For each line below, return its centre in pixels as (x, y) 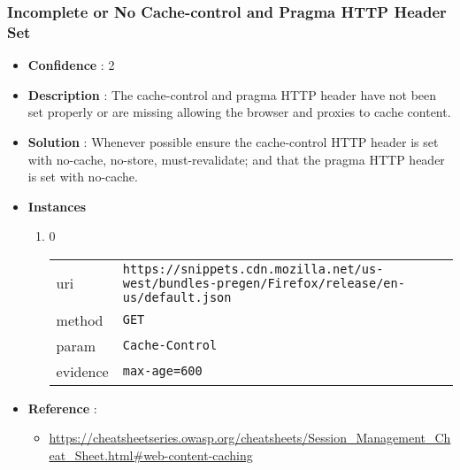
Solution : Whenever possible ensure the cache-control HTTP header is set (233, 141)
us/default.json (177, 297)
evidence (82, 371)
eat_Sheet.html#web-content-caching (151, 455)
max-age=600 (162, 371)
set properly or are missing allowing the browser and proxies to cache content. (239, 112)
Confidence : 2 (71, 65)
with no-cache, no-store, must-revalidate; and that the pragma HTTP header (236, 159)
